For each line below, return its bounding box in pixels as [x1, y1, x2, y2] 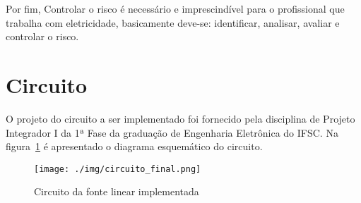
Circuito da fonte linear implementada [34, 184, 199, 199]
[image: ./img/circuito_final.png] [34, 164, 201, 174]
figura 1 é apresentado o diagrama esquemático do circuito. [6, 139, 263, 154]
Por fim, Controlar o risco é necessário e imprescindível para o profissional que [6, 1, 345, 16]
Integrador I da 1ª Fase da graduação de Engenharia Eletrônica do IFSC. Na [6, 125, 338, 140]
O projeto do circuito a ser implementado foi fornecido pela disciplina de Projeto [6, 111, 355, 125]
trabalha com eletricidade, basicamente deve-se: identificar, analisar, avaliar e [6, 15, 340, 30]
